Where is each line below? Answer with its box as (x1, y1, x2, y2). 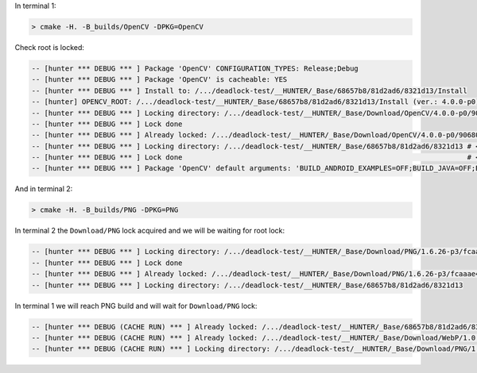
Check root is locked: (14, 42, 85, 52)
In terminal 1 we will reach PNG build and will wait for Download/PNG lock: (14, 301, 258, 310)
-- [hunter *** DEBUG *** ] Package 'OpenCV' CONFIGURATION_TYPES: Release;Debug (31, 63, 359, 73)
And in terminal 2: (14, 184, 73, 194)
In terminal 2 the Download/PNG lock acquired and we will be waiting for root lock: (14, 226, 285, 236)
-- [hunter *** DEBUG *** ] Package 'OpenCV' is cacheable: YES (31, 75, 288, 84)
